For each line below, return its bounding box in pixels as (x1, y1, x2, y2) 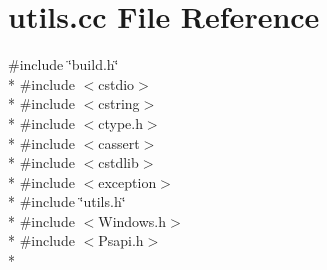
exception (98, 171, 157, 192)
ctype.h (98, 112, 143, 133)
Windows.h (98, 210, 166, 231)
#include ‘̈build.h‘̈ (8, 54, 119, 75)
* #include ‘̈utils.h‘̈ (8, 191, 126, 212)
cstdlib (98, 152, 139, 173)
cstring (98, 93, 140, 114)
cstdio (98, 73, 135, 94)
